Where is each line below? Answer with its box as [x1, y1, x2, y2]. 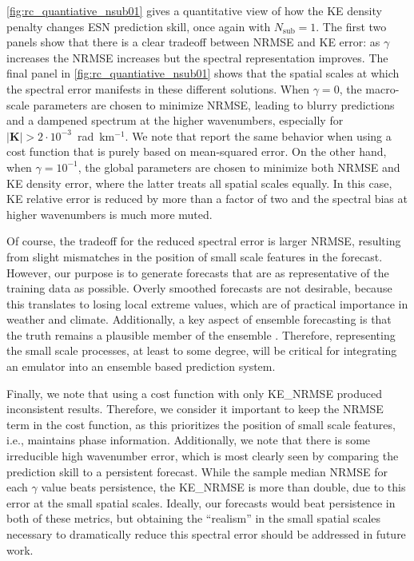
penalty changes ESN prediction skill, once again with [6, 18, 271, 34]
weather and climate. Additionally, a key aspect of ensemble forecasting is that [6, 311, 392, 328]
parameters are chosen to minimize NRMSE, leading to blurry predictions [33, 96, 395, 113]
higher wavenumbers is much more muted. [6, 205, 213, 222]
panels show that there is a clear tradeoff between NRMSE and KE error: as [6, 34, 380, 50]
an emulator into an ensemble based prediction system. [6, 358, 276, 375]
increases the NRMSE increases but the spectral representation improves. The [6, 49, 388, 66]
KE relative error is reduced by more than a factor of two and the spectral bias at [6, 190, 408, 207]
